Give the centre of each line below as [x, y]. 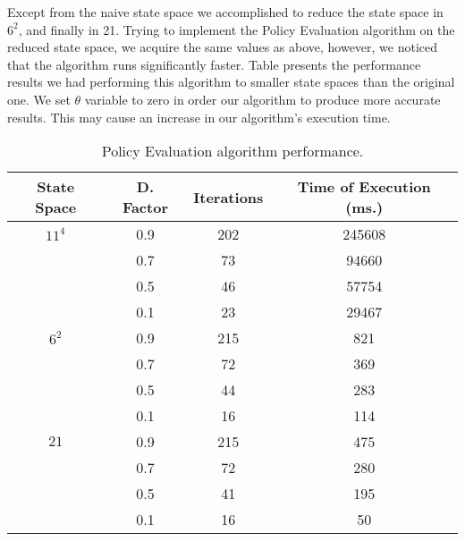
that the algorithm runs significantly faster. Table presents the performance [214, 64]
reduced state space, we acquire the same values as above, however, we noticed [223, 47]
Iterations [228, 197]
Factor [145, 207]
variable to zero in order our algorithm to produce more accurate [262, 99]
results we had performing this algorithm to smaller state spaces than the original [231, 82]
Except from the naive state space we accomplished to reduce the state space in [225, 12]
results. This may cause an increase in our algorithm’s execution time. [199, 117]
